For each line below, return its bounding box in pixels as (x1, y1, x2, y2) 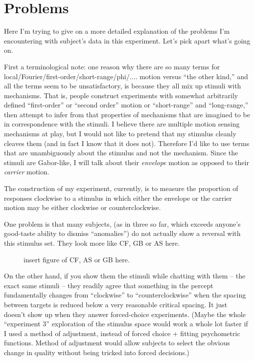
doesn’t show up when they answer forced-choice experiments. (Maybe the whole (4, 309, 246, 319)
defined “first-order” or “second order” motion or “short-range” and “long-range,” (4, 100, 249, 110)
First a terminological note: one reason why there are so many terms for (4, 61, 220, 71)
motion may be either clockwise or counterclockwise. (4, 202, 161, 212)
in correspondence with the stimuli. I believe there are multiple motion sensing (4, 119, 240, 129)
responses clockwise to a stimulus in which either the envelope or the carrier (4, 192, 232, 203)
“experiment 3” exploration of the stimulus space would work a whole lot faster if (4, 319, 248, 329)
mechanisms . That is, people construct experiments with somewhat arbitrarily (4, 90, 238, 100)
